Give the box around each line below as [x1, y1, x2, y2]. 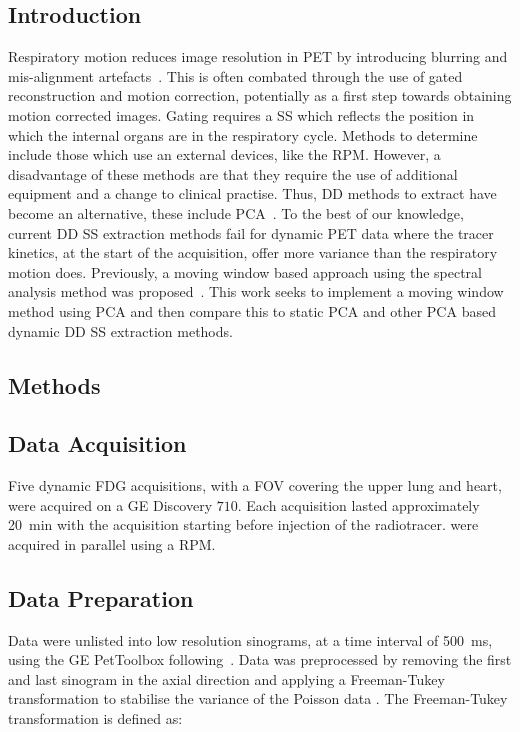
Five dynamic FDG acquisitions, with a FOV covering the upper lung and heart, [8, 475, 502, 496]
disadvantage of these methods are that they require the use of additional [8, 163, 458, 184]
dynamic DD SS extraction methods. [8, 320, 233, 341]
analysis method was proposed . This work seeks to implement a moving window [8, 281, 504, 302]
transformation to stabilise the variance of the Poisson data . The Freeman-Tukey [8, 688, 508, 709]
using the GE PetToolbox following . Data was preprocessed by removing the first [8, 649, 512, 670]
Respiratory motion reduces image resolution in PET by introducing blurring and [8, 46, 508, 67]
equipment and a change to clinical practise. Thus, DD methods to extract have [8, 183, 497, 204]
